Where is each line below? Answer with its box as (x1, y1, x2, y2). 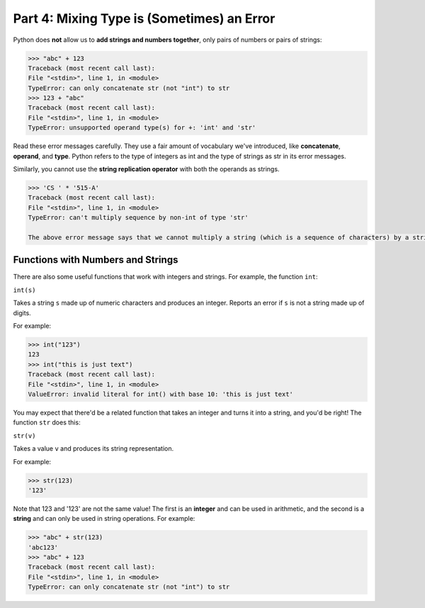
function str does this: (13, 418, 81, 427)
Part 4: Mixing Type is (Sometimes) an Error (13, 11, 276, 26)
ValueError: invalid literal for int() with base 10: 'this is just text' (28, 390, 294, 398)
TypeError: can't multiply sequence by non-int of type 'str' (28, 213, 249, 222)
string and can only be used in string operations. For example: (13, 514, 195, 523)
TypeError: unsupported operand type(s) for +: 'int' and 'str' (28, 124, 256, 132)
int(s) (13, 286, 36, 294)
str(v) (13, 432, 36, 439)
